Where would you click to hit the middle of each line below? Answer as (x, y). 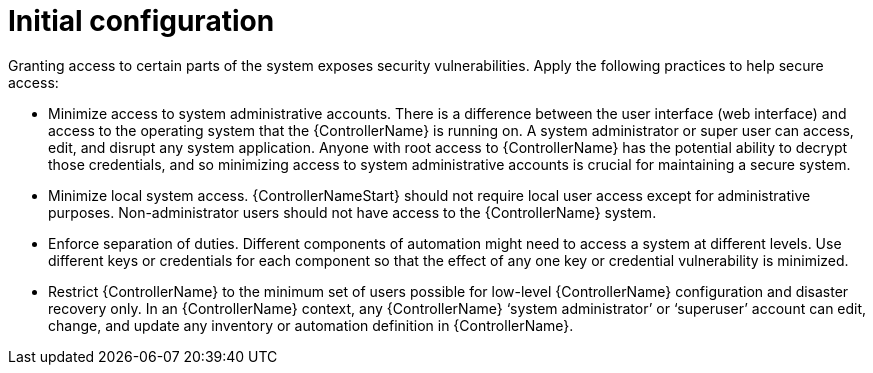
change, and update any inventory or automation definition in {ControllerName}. (311, 325)
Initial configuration (141, 21)
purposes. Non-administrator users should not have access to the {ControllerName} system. (352, 212)
